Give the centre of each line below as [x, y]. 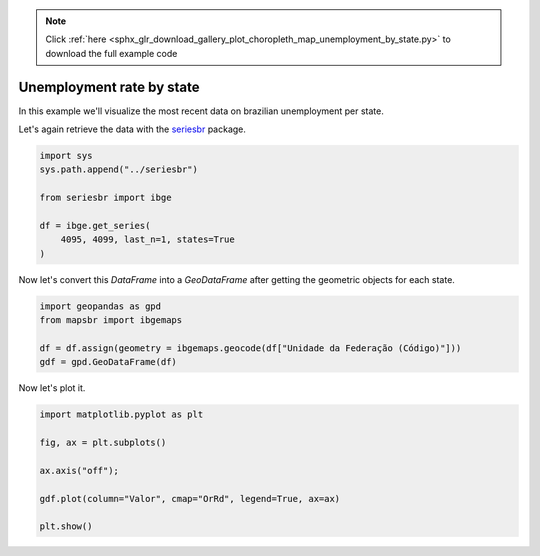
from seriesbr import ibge [105, 198]
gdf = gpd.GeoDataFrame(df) [108, 362]
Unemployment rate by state [109, 86]
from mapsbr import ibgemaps [111, 320]
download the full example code [111, 53]
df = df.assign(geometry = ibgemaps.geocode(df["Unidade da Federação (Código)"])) [250, 348]
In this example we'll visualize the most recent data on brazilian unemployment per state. [201, 111]
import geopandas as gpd [100, 306]
